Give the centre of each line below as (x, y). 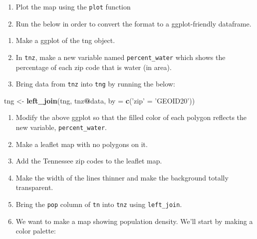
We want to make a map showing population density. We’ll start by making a (134, 221)
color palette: (36, 231)
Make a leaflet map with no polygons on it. (82, 144)
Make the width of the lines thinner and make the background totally (122, 177)
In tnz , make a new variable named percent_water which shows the (121, 57)
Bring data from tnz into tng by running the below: (95, 84)
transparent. (34, 187)
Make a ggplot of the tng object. (65, 40)
